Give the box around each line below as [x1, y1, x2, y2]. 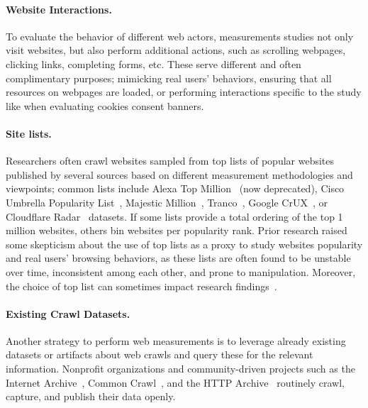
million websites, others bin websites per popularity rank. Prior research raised [6, 223, 347, 238]
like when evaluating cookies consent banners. [6, 98, 204, 113]
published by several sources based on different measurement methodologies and [6, 167, 353, 182]
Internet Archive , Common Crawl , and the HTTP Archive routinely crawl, [6, 375, 345, 390]
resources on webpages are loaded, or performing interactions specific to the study [6, 84, 362, 99]
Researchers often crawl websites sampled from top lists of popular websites [6, 153, 335, 168]
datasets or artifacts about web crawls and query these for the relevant [6, 347, 313, 362]
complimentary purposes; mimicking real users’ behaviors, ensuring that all [6, 70, 332, 85]
